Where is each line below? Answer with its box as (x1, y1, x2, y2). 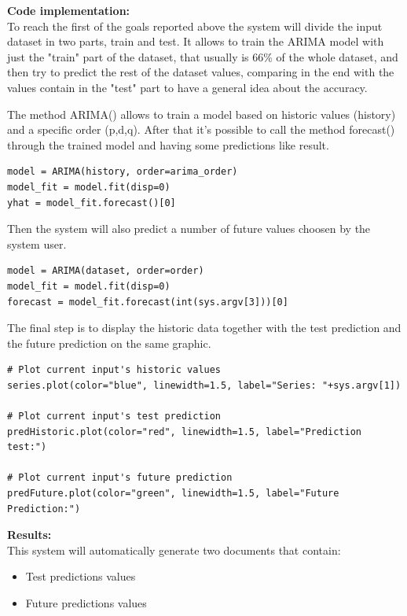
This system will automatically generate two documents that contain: (7, 541, 341, 558)
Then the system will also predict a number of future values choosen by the (7, 220, 371, 237)
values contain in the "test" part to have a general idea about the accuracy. (7, 79, 368, 95)
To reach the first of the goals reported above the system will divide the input (7, 17, 383, 34)
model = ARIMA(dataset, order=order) (7, 265, 204, 277)
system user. (7, 235, 67, 252)
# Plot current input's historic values (7, 364, 222, 376)
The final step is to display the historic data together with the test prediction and (7, 319, 401, 336)
